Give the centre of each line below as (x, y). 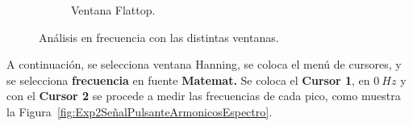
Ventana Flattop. (113, 10)
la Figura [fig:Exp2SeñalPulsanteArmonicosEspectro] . (140, 111)
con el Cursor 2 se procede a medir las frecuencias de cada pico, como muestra (204, 96)
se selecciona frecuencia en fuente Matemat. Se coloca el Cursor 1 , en (188, 80)
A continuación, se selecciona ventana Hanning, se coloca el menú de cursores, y (204, 64)
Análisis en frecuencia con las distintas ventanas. (159, 37)
